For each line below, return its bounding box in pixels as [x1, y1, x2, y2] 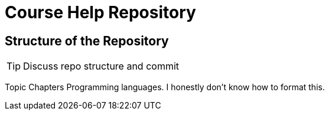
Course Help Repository [5, 2, 196, 22]
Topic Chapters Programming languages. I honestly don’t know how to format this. [5, 82, 325, 93]
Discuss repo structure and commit [23, 60, 180, 73]
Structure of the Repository [5, 33, 169, 48]
